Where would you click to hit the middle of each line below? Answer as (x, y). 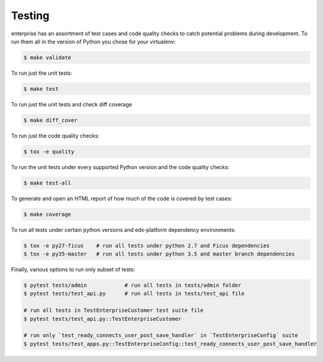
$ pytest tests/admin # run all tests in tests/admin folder (132, 286)
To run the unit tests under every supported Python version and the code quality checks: (120, 167)
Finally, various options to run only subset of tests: (73, 269)
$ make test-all (48, 183)
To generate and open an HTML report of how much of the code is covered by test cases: (122, 198)
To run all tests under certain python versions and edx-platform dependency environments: (124, 229)
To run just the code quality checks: (55, 136)
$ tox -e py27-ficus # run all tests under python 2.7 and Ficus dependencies (147, 246)
